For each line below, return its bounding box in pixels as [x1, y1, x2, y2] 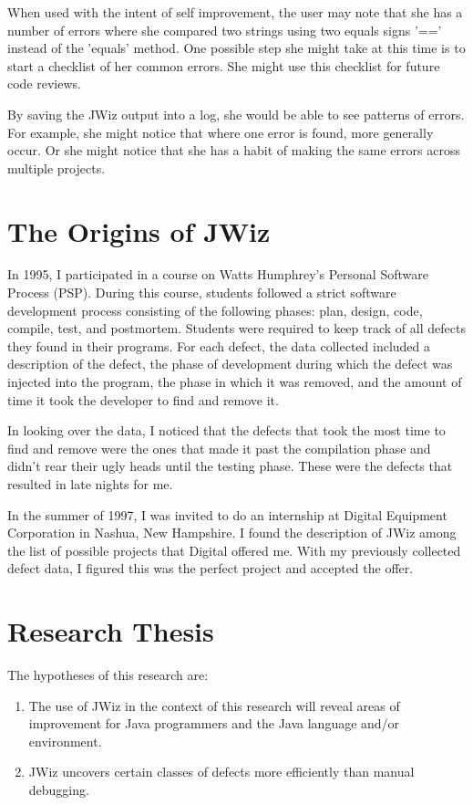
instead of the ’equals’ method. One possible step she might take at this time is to [7, 38, 466, 57]
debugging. [28, 780, 89, 800]
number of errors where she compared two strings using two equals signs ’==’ [7, 20, 442, 39]
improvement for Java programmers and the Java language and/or [28, 714, 400, 733]
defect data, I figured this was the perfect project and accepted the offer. [7, 559, 414, 578]
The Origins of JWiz [7, 212, 271, 249]
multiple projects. [7, 158, 106, 177]
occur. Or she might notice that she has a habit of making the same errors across [7, 141, 460, 160]
